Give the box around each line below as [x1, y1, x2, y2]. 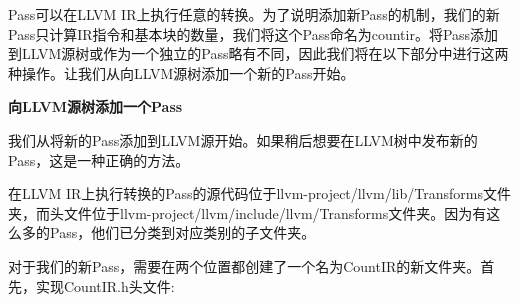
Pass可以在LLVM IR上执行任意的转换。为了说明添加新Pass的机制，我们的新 [8, 4, 500, 24]
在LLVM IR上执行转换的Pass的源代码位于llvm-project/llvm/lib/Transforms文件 [8, 183, 511, 204]
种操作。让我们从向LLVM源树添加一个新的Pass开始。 [8, 62, 355, 83]
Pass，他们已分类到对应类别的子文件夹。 [49, 222, 316, 243]
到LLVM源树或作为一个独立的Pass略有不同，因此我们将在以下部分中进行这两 [8, 43, 509, 64]
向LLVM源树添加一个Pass [8, 96, 183, 117]
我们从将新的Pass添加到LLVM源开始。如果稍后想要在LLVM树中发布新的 [8, 129, 478, 150]
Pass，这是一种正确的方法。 [8, 149, 190, 170]
